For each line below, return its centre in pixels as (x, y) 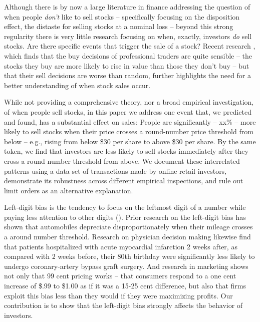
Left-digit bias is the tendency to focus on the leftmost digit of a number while (125, 207)
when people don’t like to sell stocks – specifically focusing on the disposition (122, 16)
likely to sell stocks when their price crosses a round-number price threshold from (129, 131)
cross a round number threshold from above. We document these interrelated (122, 160)
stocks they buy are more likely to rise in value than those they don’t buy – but (127, 65)
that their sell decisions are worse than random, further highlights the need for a (128, 75)
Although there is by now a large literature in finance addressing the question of (127, 7)
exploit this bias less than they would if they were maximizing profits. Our (118, 295)
